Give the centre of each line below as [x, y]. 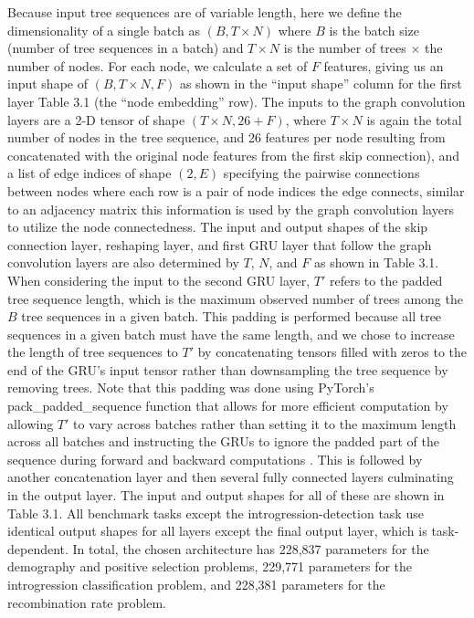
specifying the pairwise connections [321, 173]
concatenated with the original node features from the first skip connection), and [234, 155]
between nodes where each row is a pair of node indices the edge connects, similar [236, 190]
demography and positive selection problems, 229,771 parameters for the [210, 566]
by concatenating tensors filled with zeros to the [332, 352]
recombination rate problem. [87, 602]
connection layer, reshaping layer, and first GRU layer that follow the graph [220, 244]
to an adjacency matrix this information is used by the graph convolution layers [231, 209]
